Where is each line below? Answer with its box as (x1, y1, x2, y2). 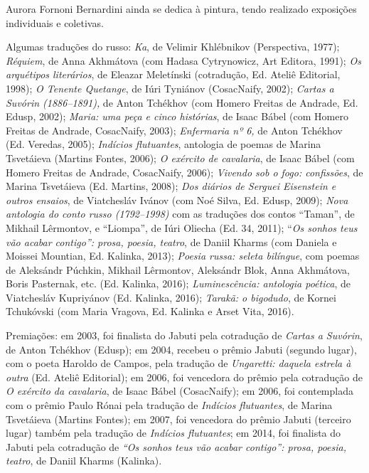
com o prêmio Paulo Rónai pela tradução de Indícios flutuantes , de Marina (6, 398, 333, 413)
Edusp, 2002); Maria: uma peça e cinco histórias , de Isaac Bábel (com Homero (6, 109, 348, 124)
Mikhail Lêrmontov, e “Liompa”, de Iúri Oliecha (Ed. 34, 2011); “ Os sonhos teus (6, 220, 358, 235)
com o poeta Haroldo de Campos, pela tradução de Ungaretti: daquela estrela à (6, 356, 351, 371)
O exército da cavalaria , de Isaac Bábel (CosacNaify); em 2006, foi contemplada (6, 383, 353, 398)
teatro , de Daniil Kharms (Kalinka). (6, 453, 162, 468)
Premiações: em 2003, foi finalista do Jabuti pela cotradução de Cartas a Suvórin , (6, 328, 363, 343)
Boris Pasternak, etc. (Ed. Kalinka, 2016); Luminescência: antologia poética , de (6, 276, 351, 291)
